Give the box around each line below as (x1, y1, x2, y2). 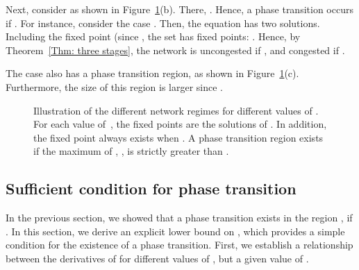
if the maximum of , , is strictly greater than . (33, 144, 229, 158)
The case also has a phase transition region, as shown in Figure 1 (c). (6, 66, 299, 81)
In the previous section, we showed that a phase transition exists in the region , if (6, 210, 353, 225)
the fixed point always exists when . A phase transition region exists (33, 130, 324, 144)
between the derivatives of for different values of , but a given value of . (6, 251, 309, 265)
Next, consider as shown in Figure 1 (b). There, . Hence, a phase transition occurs (6, 2, 353, 16)
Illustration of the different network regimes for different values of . (33, 103, 319, 117)
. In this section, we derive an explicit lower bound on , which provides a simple (6, 223, 345, 238)
